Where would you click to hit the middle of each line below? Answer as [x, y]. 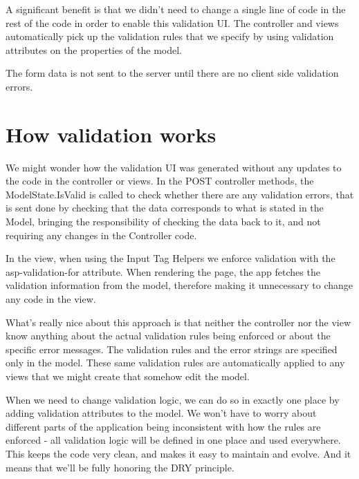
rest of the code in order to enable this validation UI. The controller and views [172, 22]
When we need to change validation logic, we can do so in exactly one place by [173, 399]
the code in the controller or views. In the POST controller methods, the [160, 181]
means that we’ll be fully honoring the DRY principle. [120, 467]
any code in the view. [51, 299]
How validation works [111, 134]
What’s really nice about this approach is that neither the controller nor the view [178, 322]
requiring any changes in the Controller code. [101, 235]
